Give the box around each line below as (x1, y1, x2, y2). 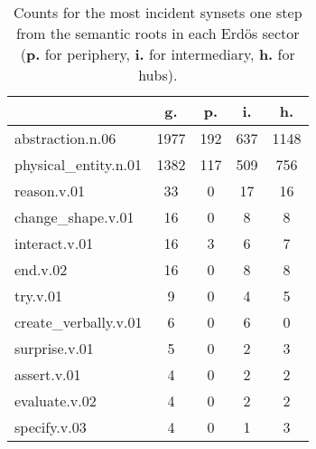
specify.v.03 (14, 416, 87, 437)
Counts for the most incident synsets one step (13, 2, 302, 23)
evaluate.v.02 (14, 390, 97, 411)
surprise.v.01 (14, 338, 94, 358)
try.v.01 (14, 285, 62, 306)
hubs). (138, 64, 178, 85)
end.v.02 (14, 259, 68, 280)
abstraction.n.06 (14, 128, 116, 148)
